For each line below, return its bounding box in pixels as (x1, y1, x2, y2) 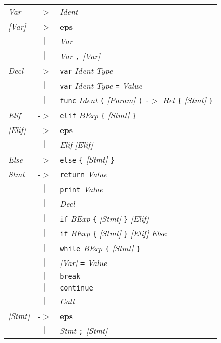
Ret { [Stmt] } (162, 94, 213, 106)
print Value (60, 183, 103, 195)
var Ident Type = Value (60, 80, 142, 91)
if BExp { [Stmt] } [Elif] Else (60, 227, 167, 239)
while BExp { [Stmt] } (60, 242, 141, 254)
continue (60, 283, 93, 292)
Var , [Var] (60, 50, 101, 62)
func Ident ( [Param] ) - (60, 94, 150, 106)
